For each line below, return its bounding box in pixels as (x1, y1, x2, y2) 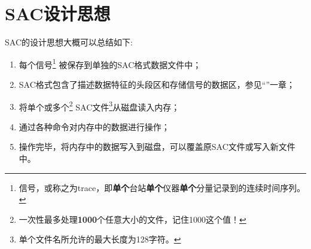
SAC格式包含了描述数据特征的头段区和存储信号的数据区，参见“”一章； (19, 78, 295, 90)
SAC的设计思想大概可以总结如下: (5, 36, 133, 48)
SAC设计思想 (5, 1, 111, 26)
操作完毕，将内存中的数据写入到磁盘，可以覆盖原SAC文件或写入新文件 (19, 140, 295, 153)
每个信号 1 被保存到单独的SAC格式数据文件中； (19, 56, 202, 70)
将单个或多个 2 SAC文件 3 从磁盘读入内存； (19, 99, 180, 113)
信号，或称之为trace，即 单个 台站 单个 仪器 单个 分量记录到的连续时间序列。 (19, 181, 306, 193)
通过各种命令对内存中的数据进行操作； (19, 120, 170, 133)
